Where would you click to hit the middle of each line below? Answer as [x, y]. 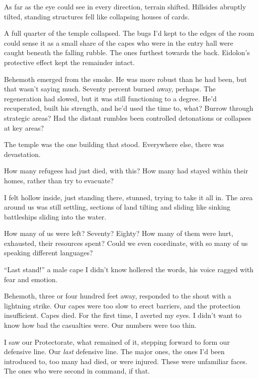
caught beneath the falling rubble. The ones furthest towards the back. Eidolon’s [127, 52]
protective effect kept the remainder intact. [69, 62]
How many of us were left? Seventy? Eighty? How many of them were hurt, [119, 233]
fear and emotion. [31, 279]
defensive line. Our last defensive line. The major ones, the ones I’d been [114, 351]
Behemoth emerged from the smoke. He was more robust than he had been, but [126, 79]
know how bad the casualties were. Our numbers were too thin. [100, 325]
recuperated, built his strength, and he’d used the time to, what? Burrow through [129, 108]
